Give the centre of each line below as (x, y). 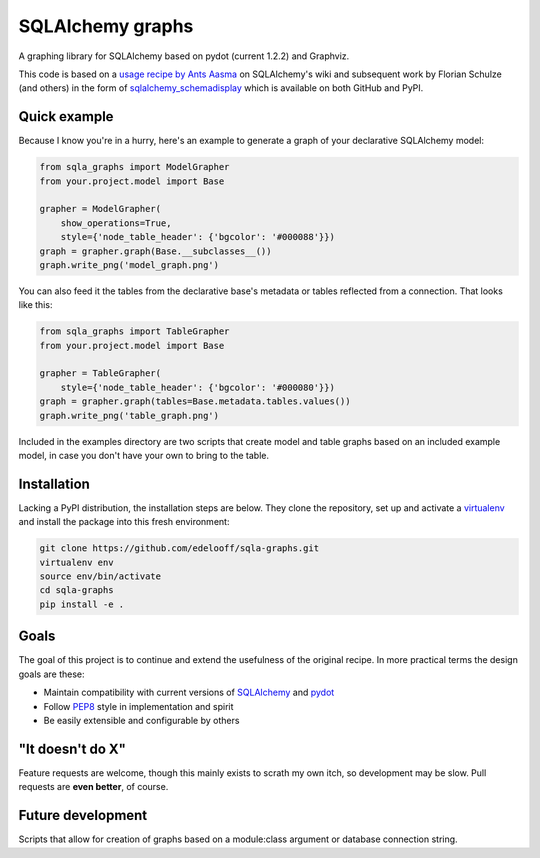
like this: (35, 305)
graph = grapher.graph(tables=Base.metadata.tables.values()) (195, 401)
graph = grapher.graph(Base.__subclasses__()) (155, 251)
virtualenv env (76, 562)
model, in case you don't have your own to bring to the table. (144, 456)
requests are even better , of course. (93, 787)
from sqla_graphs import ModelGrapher (134, 167)
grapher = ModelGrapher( (100, 209)
